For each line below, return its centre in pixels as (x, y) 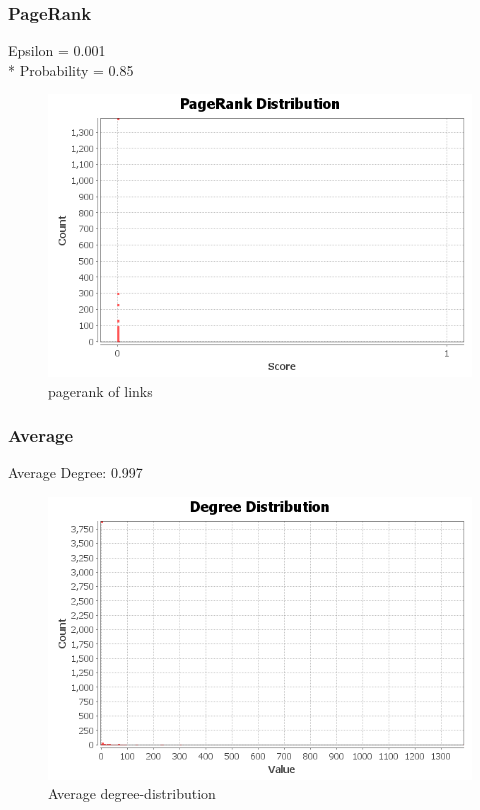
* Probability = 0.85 (71, 69)
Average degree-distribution (132, 793)
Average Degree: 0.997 (75, 472)
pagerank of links (100, 390)
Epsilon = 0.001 (57, 50)
